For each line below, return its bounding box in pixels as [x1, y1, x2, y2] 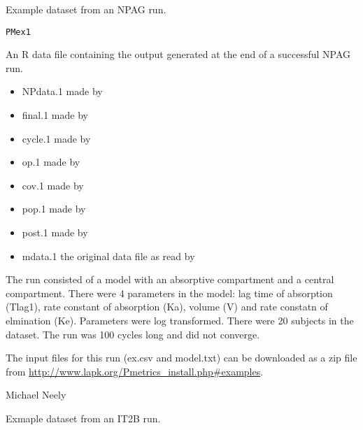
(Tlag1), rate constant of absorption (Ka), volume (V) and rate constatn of [6, 299, 328, 314]
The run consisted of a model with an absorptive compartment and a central [6, 272, 334, 287]
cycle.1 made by [22, 131, 91, 145]
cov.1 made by [22, 178, 84, 192]
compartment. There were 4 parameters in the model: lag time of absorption [6, 285, 333, 300]
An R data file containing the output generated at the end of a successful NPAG [6, 47, 351, 62]
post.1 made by [22, 225, 88, 239]
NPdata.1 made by [22, 84, 103, 99]
